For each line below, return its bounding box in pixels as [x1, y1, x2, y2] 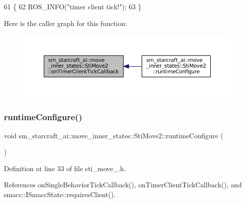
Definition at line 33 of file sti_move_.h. [4, 163, 126, 173]
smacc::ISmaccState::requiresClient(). [4, 189, 116, 200]
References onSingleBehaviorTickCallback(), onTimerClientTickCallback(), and [4, 179, 242, 190]
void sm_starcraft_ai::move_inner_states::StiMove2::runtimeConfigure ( [4, 130, 223, 140]
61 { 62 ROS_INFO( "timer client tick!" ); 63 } [4, 1, 142, 11]
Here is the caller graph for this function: [4, 18, 127, 28]
